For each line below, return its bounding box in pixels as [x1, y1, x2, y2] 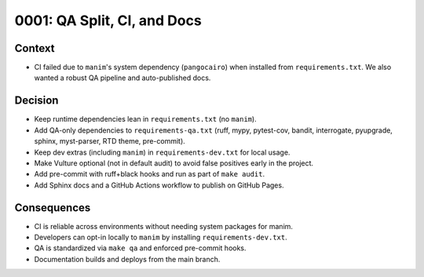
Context [14, 42, 55, 55]
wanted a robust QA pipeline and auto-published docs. [34, 73, 211, 82]
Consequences [14, 201, 91, 214]
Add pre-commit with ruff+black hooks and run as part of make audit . [34, 169, 265, 179]
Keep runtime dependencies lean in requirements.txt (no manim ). [34, 115, 257, 124]
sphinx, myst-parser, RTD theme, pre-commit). [34, 137, 186, 146]
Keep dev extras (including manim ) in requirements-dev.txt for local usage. [34, 148, 291, 157]
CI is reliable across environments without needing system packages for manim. [34, 221, 294, 231]
